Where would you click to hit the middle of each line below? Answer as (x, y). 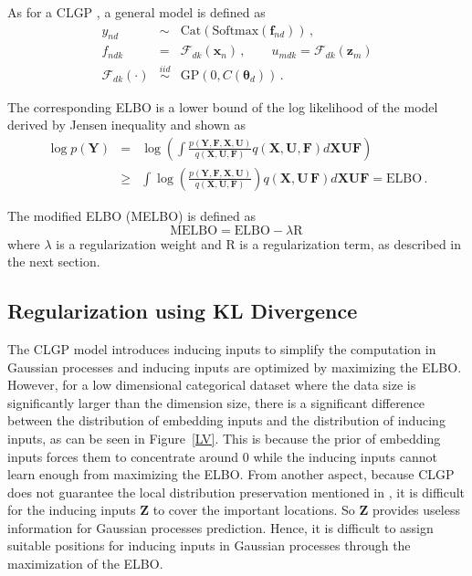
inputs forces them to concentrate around (123, 456)
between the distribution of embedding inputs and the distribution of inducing (226, 420)
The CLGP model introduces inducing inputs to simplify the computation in (222, 348)
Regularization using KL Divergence (183, 311)
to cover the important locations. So (254, 510)
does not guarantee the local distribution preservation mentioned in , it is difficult (236, 492)
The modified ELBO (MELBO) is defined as (131, 215)
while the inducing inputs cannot (345, 456)
